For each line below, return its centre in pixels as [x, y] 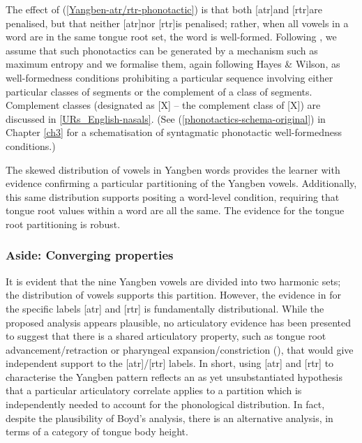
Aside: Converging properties [90, 255]
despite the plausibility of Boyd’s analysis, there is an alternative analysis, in [169, 418]
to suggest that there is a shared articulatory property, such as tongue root [166, 336]
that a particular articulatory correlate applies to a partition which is [154, 390]
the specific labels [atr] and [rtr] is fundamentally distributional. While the [165, 308]
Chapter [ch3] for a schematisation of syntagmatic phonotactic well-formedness [174, 132]
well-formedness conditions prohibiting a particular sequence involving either [169, 77]
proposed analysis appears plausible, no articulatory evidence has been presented [179, 322]
